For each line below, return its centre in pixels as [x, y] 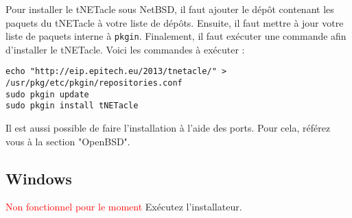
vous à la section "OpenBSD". [68, 141]
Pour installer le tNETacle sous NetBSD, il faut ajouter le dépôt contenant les [170, 9]
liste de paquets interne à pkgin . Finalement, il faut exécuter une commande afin [176, 36]
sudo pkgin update [47, 94]
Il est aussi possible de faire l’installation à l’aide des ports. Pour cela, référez [168, 128]
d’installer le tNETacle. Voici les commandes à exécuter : [125, 49]
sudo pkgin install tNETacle [72, 106]
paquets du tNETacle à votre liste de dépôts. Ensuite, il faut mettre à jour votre [175, 22]
